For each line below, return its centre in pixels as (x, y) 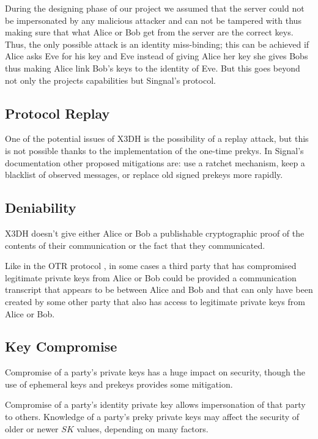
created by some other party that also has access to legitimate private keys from (155, 301)
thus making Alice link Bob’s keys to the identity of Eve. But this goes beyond (153, 68)
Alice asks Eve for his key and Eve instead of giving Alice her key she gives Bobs (157, 56)
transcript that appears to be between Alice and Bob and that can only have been (159, 290)
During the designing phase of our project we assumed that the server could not (155, 8)
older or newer (32, 428)
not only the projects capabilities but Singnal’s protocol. (110, 80)
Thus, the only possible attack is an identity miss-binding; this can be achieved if (157, 44)
